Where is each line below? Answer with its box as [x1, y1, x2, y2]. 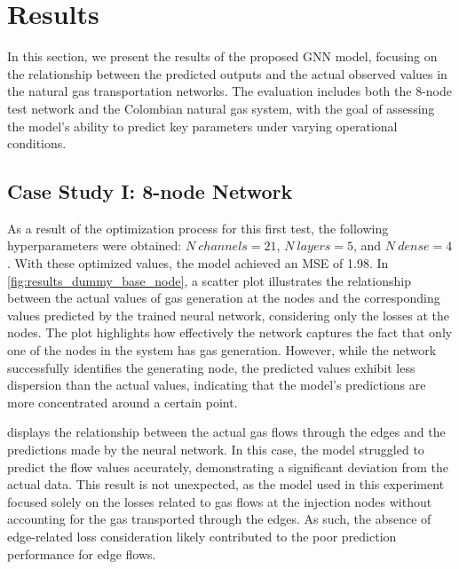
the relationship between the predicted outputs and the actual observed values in [7, 64, 447, 83]
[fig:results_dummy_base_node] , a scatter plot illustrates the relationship [7, 271, 411, 289]
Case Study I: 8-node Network [7, 178, 293, 205]
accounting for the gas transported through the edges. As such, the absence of [7, 510, 431, 528]
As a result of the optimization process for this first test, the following [7, 218, 389, 237]
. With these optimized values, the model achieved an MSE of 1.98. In [7, 254, 389, 273]
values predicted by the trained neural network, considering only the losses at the [7, 305, 449, 324]
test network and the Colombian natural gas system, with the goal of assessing [7, 99, 435, 117]
